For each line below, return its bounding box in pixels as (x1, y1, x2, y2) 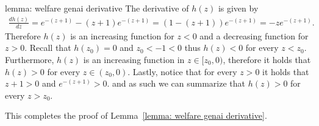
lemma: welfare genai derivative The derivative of (5, 2, 189, 14)
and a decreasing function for (199, 29, 309, 42)
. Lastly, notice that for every (127, 65, 237, 78)
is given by (218, 2, 259, 14)
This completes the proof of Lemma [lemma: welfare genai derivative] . (5, 109, 267, 122)
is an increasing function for (70, 29, 174, 42)
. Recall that (24, 41, 71, 54)
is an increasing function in (83, 53, 185, 65)
